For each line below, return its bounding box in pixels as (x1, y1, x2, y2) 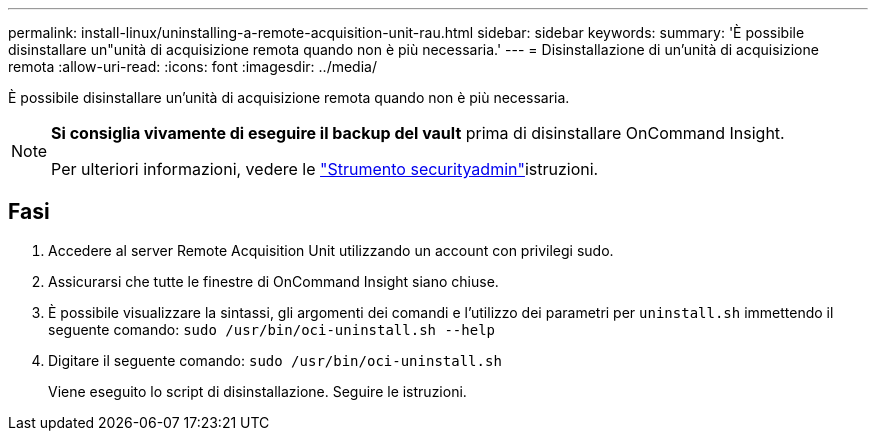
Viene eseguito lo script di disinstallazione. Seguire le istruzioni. (48, 382, 467, 400)
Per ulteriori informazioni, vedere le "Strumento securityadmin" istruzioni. (51, 159, 599, 179)
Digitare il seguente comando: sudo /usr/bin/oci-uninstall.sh (48, 351, 502, 369)
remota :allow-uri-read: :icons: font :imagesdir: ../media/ (8, 58, 377, 75)
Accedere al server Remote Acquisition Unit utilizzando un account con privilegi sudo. (48, 241, 614, 259)
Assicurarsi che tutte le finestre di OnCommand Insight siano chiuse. (48, 272, 499, 290)
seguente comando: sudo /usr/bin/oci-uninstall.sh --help (48, 320, 495, 338)
